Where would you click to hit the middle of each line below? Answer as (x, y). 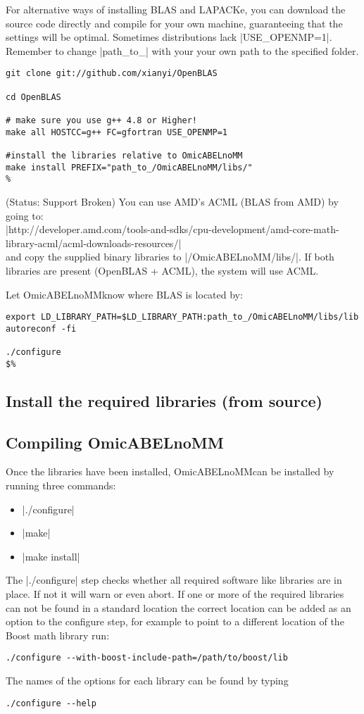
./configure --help (51, 703)
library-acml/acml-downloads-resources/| (94, 243)
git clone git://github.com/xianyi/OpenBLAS (112, 74)
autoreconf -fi (41, 328)
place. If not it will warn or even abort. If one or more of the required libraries (175, 593)
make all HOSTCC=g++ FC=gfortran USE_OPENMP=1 (117, 132)
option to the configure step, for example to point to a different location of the (175, 621)
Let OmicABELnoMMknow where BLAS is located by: (124, 294)
